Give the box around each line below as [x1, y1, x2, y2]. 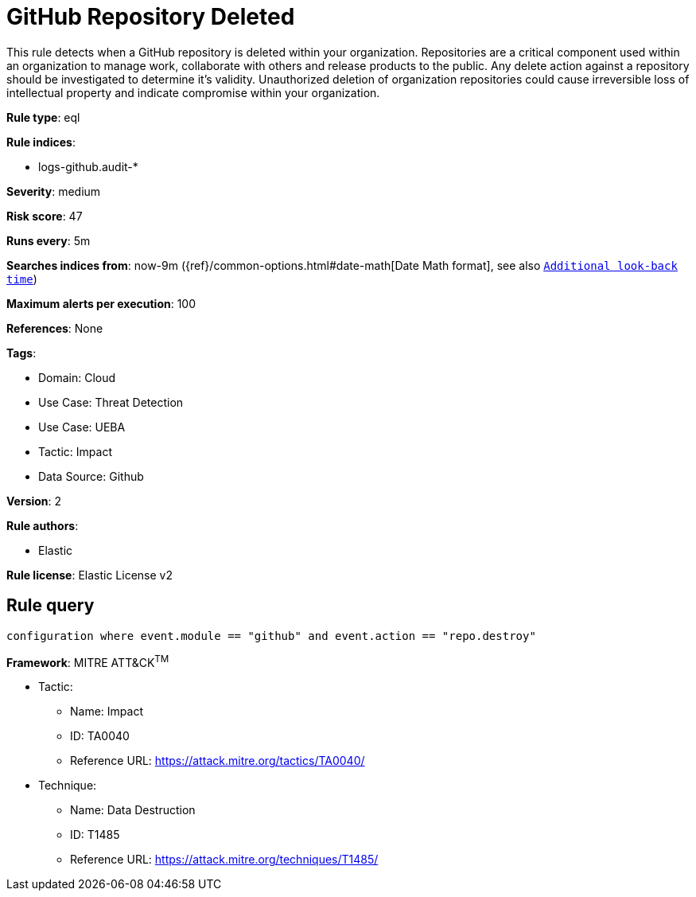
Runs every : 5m [6, 233, 91, 248]
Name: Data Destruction [70, 803, 196, 817]
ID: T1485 [70, 828, 120, 842]
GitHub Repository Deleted [6, 3, 295, 30]
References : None [6, 321, 103, 335]
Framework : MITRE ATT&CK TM [6, 653, 169, 669]
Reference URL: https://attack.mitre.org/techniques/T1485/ [70, 852, 379, 867]
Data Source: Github [38, 469, 144, 483]
